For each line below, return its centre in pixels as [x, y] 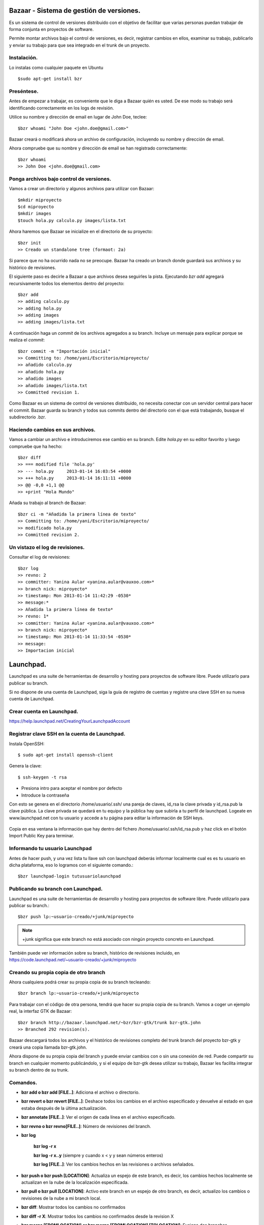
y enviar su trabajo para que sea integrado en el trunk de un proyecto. [79, 45]
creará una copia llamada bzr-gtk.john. [48, 1047]
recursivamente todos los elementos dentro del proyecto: [67, 283]
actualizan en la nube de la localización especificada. [75, 1182]
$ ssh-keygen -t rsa [42, 777]
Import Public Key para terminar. [42, 836]
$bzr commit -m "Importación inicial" [64, 351]
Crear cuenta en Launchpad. [44, 711]
